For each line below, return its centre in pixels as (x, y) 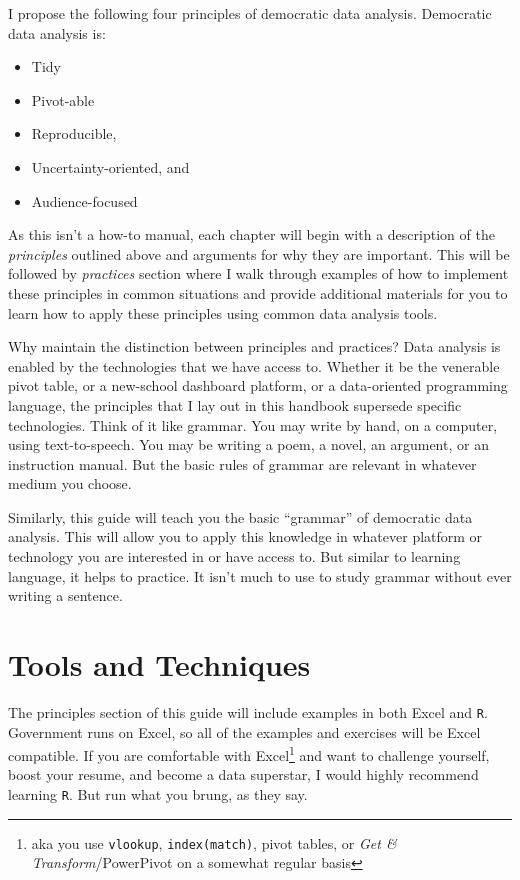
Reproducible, (74, 133)
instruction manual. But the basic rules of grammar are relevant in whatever (242, 463)
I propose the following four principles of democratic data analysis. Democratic (250, 13)
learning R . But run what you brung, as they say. (158, 794)
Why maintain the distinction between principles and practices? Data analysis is (254, 346)
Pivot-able (63, 99)
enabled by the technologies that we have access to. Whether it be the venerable (254, 365)
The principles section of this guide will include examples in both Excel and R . (248, 711)
